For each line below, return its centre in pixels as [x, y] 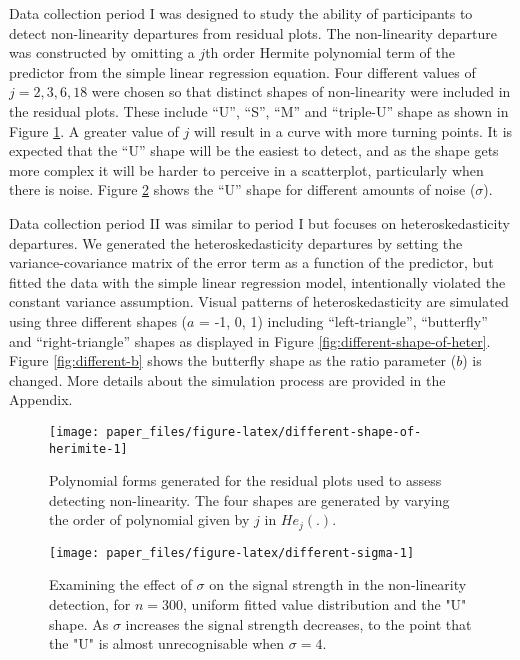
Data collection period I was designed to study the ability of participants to [241, 13]
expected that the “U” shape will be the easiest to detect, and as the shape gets [254, 150]
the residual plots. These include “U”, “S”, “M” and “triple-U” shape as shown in [259, 110]
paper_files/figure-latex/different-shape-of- [264, 431]
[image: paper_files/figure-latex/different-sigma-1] [232, 552]
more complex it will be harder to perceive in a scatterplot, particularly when [246, 169]
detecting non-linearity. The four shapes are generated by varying [249, 499]
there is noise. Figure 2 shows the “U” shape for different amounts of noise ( [242, 189]
